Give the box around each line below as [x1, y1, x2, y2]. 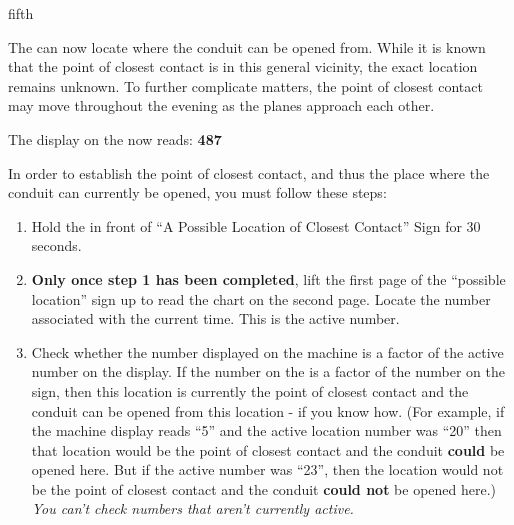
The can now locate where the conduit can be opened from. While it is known [8, 36, 486, 57]
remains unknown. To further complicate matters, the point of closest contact [8, 75, 483, 96]
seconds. [31, 235, 82, 256]
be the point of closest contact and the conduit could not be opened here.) [31, 478, 497, 499]
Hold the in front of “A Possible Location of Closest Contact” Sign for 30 [31, 215, 481, 236]
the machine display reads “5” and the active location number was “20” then [31, 420, 502, 441]
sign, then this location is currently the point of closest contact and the [31, 380, 469, 401]
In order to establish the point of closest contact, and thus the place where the [8, 162, 490, 183]
